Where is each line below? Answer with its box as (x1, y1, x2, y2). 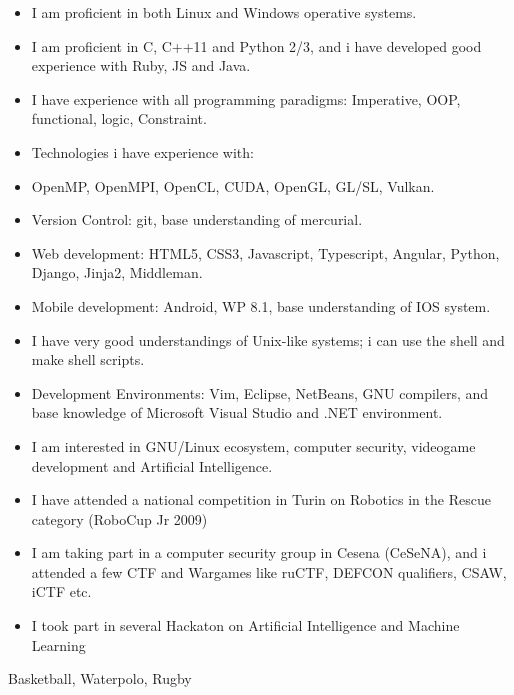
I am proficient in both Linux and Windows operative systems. (31, 2, 417, 22)
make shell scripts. (31, 349, 145, 370)
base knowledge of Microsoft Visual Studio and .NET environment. (31, 402, 443, 423)
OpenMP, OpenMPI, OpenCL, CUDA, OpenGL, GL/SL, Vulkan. (31, 175, 435, 196)
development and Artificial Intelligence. (31, 455, 273, 476)
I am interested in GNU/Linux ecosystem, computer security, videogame (31, 435, 476, 456)
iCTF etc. (31, 581, 92, 602)
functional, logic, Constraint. (31, 108, 207, 129)
